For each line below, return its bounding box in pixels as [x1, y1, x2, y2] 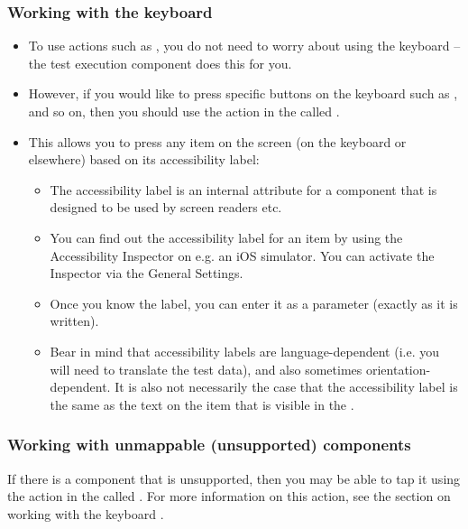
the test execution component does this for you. [28, 53, 292, 72]
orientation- [365, 359, 431, 378]
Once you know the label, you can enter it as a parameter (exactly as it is [50, 293, 458, 312]
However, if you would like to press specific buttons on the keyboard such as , [28, 84, 458, 103]
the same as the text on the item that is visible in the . [50, 394, 354, 413]
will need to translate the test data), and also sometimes [50, 359, 362, 378]
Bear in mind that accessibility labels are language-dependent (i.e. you [50, 341, 439, 360]
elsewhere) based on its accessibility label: [28, 150, 260, 169]
